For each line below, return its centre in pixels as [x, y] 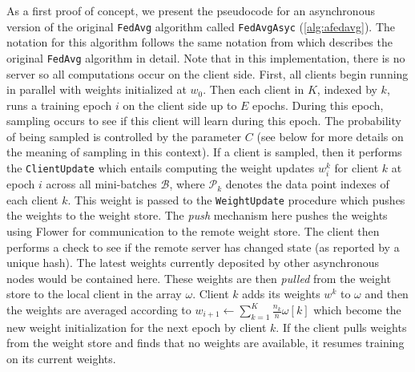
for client [357, 168]
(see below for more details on [330, 136]
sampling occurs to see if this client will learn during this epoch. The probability [204, 121]
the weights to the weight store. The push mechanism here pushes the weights [197, 215]
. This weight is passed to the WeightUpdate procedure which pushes [236, 199]
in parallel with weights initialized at [97, 89]
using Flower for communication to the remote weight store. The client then [193, 231]
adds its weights [281, 294]
